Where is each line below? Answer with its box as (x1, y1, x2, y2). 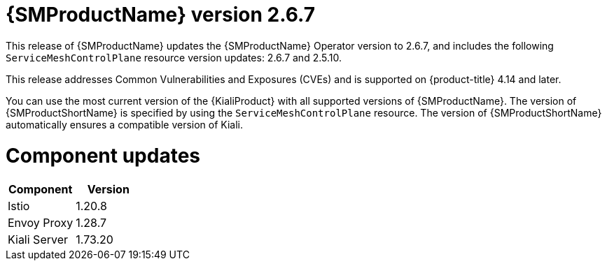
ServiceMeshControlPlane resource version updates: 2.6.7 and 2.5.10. (6, 51, 342, 64)
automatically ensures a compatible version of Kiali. (6, 118, 244, 131)
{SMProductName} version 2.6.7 (6, 3, 315, 27)
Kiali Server (8, 232, 69, 247)
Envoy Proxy (8, 216, 74, 230)
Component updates (6, 143, 201, 168)
